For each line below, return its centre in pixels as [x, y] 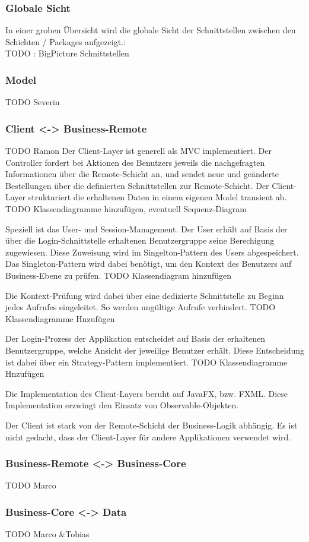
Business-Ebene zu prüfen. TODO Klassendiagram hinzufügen [119, 275]
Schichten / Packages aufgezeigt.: [66, 41]
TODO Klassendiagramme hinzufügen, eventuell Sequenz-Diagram [126, 209]
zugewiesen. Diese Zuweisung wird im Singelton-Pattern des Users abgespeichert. [152, 252]
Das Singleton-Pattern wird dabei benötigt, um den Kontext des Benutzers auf [149, 264]
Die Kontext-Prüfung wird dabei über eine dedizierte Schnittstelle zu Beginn [145, 295]
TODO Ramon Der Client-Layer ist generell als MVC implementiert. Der [138, 151]
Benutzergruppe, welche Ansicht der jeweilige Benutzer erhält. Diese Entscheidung [155, 350]
